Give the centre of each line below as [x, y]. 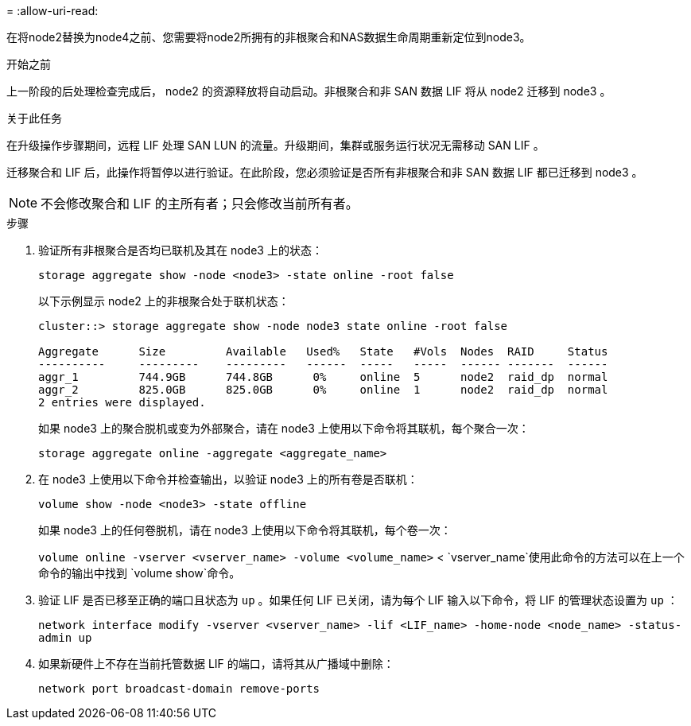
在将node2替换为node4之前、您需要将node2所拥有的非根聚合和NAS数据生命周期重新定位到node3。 [269, 37]
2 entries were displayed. [122, 402]
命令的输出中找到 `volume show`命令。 [140, 573]
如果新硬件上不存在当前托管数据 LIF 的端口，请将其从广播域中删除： [216, 664]
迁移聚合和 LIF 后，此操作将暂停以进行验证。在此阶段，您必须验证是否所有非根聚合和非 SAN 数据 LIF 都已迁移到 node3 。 [325, 172]
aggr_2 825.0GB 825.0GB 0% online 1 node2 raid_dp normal [323, 390]
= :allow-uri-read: [52, 11]
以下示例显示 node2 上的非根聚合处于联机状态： [164, 301]
